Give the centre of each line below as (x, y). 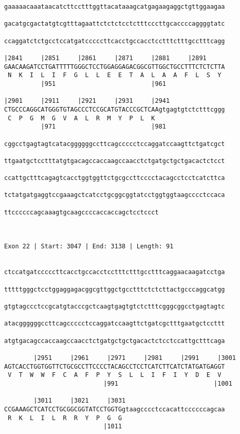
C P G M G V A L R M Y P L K (81, 118)
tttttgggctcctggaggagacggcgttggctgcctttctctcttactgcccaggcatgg (115, 289)
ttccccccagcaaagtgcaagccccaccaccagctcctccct (81, 212)
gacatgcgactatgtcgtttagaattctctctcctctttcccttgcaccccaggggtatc (115, 24)
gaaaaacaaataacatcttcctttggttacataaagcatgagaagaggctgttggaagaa (115, 7)
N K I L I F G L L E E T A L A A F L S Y (115, 75)
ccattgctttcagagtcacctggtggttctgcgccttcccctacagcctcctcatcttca (115, 178)
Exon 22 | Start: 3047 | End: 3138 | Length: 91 (89, 247)
